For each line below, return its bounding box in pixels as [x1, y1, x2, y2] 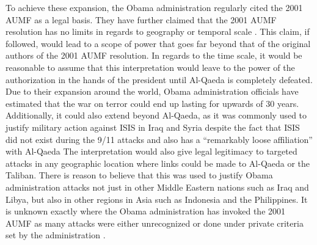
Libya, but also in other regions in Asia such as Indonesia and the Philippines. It [5, 192, 308, 205]
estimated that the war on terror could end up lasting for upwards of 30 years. [5, 97, 299, 109]
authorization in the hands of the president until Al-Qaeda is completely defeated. [5, 73, 313, 86]
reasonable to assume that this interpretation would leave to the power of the [5, 60, 295, 73]
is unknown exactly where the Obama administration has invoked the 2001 [5, 205, 286, 218]
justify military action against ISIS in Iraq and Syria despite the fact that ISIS [5, 120, 300, 133]
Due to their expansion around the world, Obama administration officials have [5, 85, 299, 98]
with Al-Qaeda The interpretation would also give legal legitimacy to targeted [5, 145, 297, 158]
